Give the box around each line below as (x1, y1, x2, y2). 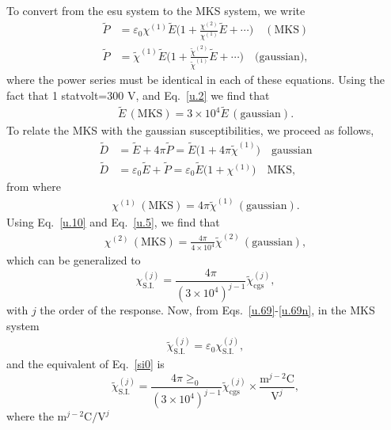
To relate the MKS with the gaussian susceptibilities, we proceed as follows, (6, 122, 374, 139)
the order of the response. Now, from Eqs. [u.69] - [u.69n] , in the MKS (40, 302, 375, 318)
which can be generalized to (6, 252, 141, 268)
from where (6, 177, 61, 194)
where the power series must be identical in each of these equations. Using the (6, 71, 385, 87)
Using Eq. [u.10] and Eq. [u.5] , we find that (6, 214, 220, 230)
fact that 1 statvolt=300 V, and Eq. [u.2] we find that (6, 86, 270, 103)
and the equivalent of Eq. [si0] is (6, 356, 165, 372)
